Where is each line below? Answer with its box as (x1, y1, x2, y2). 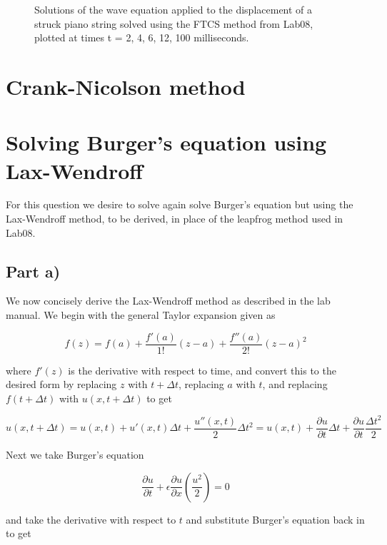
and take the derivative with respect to (6, 511, 176, 526)
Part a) (6, 260, 61, 282)
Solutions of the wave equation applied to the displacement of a (34, 2, 313, 16)
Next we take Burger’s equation (6, 447, 144, 462)
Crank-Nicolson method (6, 71, 246, 101)
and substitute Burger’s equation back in (186, 511, 365, 526)
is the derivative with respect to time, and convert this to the (68, 362, 336, 377)
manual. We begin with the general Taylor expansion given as (6, 307, 276, 322)
